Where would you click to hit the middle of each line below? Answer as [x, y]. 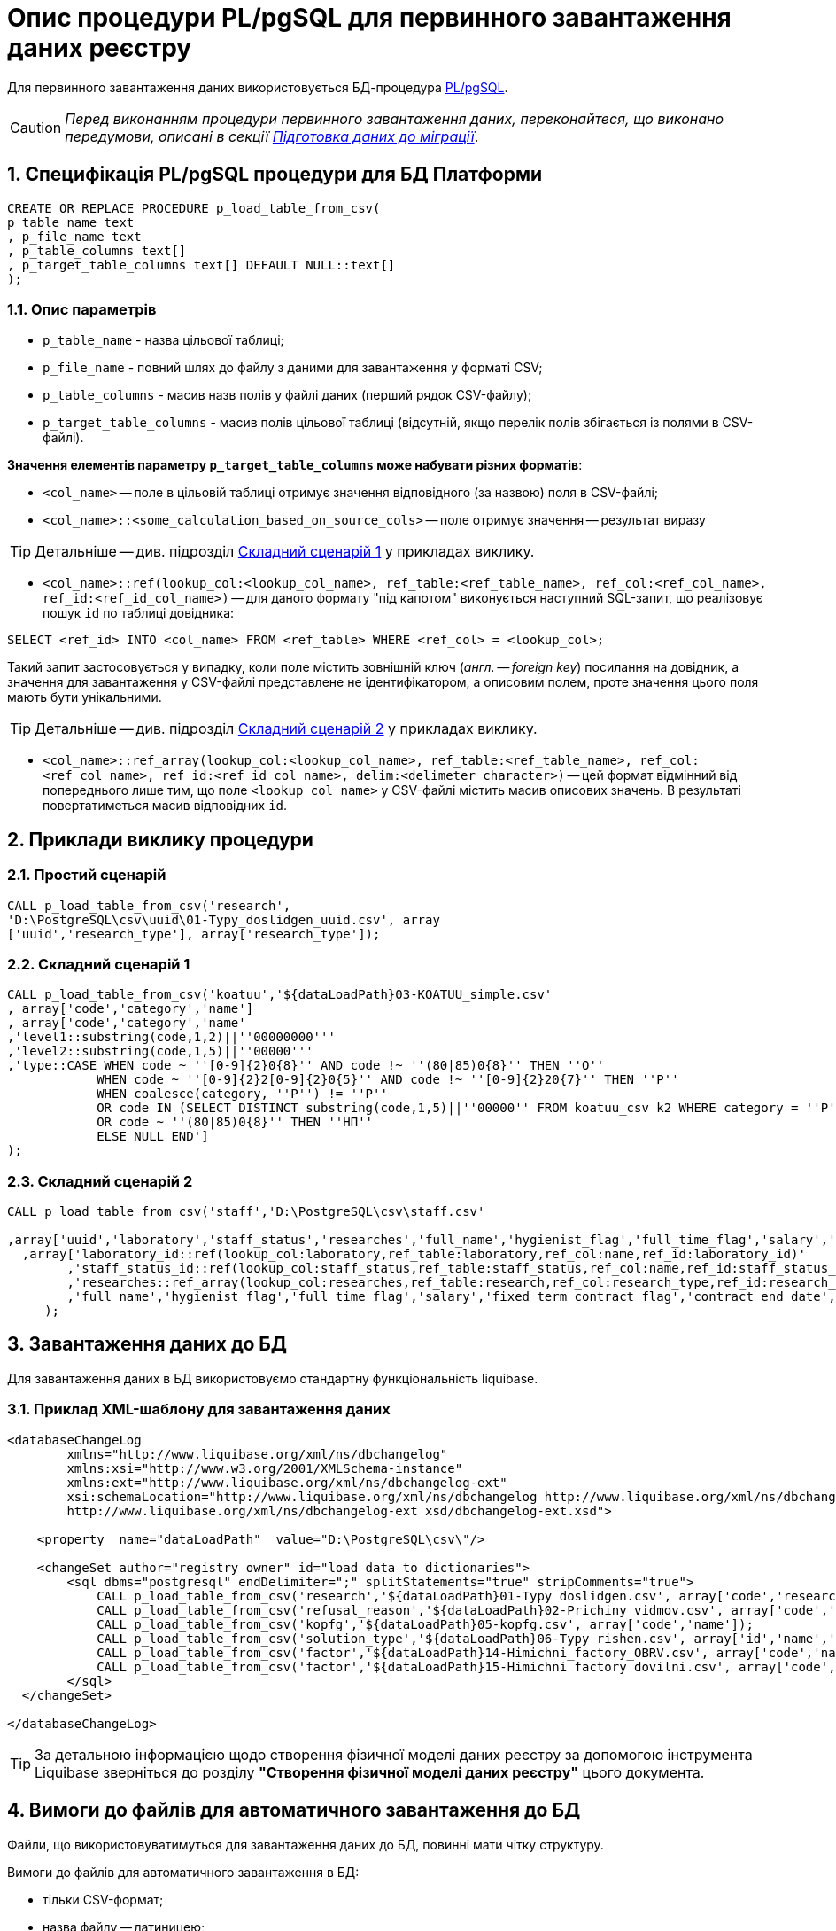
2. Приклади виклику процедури [160, 839]
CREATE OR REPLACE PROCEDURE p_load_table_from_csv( [194, 208]
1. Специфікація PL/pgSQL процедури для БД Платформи [275, 175]
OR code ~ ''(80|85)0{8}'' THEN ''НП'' [235, 1122]
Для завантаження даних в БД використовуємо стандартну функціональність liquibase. [273, 1378]
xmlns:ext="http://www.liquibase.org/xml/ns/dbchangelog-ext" [287, 1482]
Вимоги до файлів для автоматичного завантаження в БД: [183, 1872]
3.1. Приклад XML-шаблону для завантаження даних [199, 1409]
